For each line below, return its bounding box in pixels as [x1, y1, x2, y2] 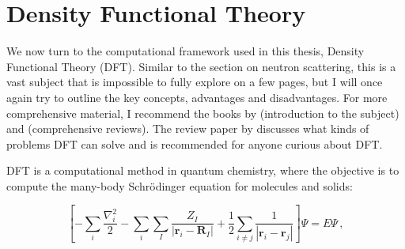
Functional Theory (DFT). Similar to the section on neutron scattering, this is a [6, 58, 396, 74]
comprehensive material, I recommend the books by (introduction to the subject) [6, 104, 399, 121]
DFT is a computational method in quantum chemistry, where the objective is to [6, 162, 399, 179]
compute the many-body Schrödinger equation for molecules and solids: [6, 177, 353, 194]
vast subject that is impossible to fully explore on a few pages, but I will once [6, 74, 383, 90]
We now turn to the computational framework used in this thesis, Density [6, 43, 365, 59]
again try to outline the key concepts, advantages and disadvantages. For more [6, 89, 388, 105]
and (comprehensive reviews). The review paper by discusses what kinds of [6, 120, 369, 137]
